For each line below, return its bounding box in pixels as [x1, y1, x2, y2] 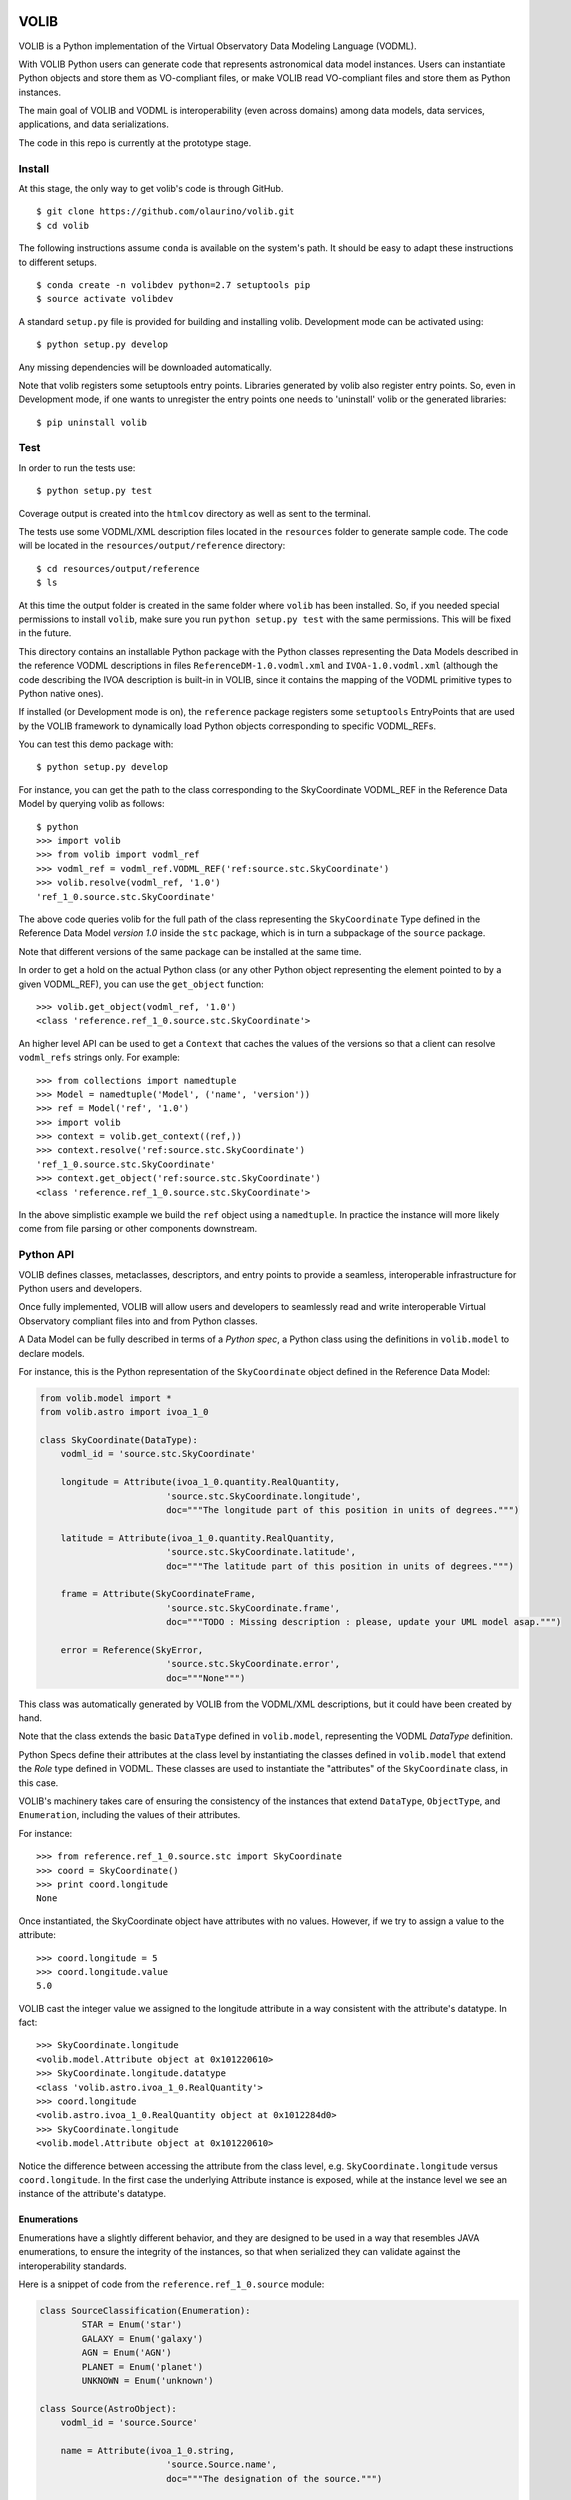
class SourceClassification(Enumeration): [39, 2305, 251, 2316]
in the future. [18, 627, 72, 639]
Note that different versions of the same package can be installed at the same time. [18, 945, 362, 957]
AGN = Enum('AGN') [81, 2347, 172, 2359]
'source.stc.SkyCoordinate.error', [165, 1658, 341, 1670]
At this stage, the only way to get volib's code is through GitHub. [18, 183, 284, 194]
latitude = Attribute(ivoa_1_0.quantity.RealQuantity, [60, 1532, 335, 1544]
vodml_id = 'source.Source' [60, 2417, 199, 2429]
